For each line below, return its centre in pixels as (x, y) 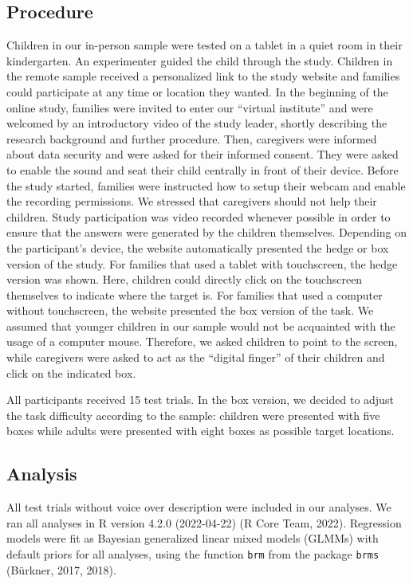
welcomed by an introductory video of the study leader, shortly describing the (197, 123)
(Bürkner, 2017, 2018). (61, 569)
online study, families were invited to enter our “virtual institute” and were (190, 107)
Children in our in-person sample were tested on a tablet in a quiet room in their (205, 45)
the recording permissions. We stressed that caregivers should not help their (192, 201)
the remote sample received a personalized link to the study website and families (203, 76)
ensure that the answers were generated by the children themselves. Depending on (207, 232)
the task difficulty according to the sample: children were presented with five (193, 415)
